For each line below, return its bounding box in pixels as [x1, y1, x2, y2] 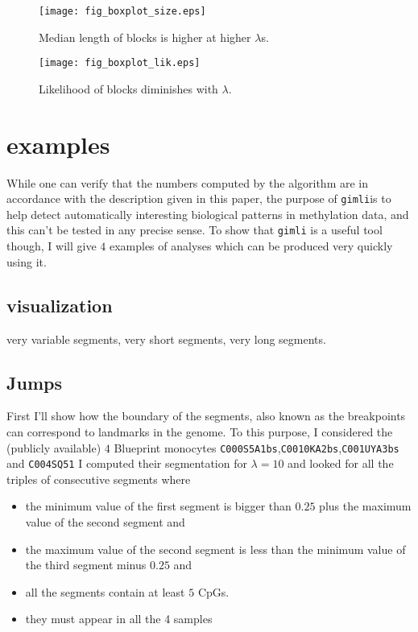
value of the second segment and [25, 514, 185, 530]
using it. [6, 253, 47, 270]
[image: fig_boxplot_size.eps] [39, 6, 206, 17]
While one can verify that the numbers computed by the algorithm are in [6, 174, 369, 191]
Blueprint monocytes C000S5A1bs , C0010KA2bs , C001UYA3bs [114, 439, 399, 456]
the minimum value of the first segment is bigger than [25, 498, 292, 514]
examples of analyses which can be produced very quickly [109, 238, 393, 254]
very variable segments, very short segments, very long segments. [6, 330, 326, 347]
